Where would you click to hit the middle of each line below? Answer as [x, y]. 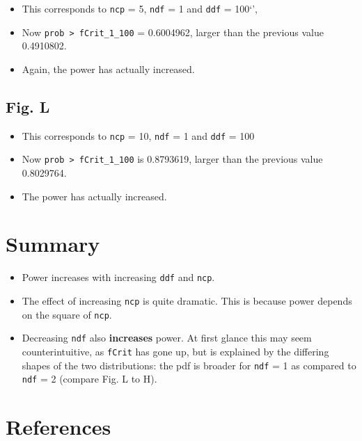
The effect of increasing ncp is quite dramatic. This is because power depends [187, 300]
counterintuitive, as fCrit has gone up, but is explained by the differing [175, 351]
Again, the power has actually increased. [108, 69]
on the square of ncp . [67, 314]
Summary [53, 244]
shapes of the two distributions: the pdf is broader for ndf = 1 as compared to [189, 365]
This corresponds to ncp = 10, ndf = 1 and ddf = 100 [138, 135]
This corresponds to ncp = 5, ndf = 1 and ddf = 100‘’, [140, 8]
